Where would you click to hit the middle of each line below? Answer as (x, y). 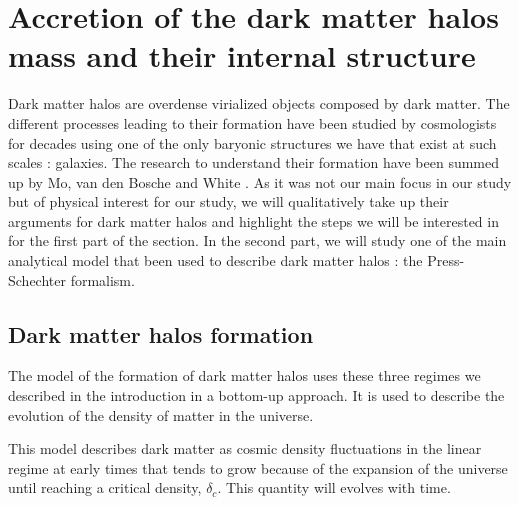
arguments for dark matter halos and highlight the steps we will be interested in (253, 220)
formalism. (102, 279)
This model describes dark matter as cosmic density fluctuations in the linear (245, 448)
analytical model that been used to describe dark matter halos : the (215, 260)
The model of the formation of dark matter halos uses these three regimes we (244, 375)
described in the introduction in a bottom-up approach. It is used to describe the (256, 395)
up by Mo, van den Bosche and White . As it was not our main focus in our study (260, 181)
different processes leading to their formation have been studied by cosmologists (252, 122)
